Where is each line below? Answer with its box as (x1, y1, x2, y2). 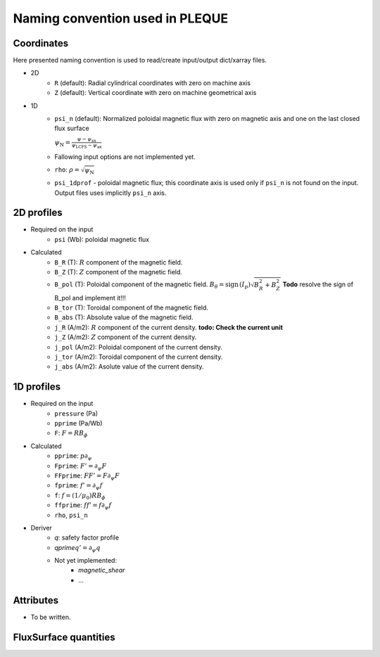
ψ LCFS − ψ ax (71, 142, 102, 150)
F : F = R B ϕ (54, 429, 88, 439)
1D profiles (13, 381, 61, 393)
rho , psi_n (54, 511, 88, 519)
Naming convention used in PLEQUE (13, 11, 229, 26)
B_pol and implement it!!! (54, 293, 126, 302)
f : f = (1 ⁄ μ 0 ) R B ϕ (54, 491, 106, 501)
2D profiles (13, 207, 63, 219)
